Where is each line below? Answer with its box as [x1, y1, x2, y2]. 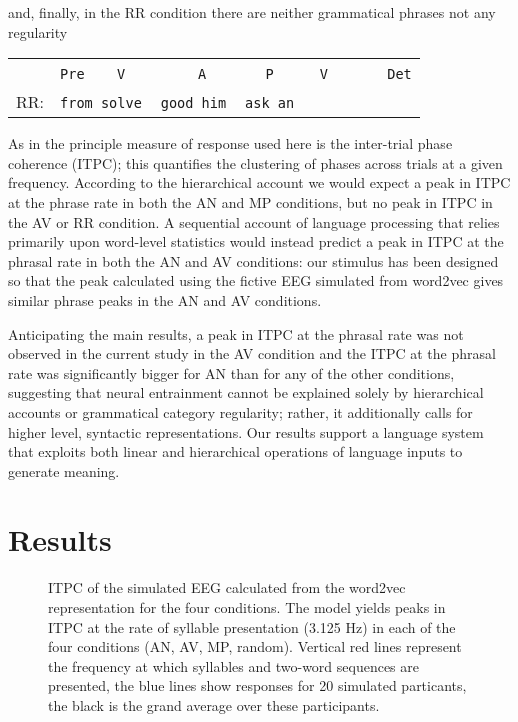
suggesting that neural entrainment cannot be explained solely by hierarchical [8, 382, 484, 403]
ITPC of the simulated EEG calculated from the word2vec [48, 577, 406, 598]
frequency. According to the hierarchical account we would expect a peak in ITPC [8, 172, 511, 193]
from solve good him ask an [60, 95, 295, 112]
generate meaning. [8, 460, 120, 481]
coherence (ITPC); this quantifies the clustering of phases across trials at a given [8, 152, 503, 173]
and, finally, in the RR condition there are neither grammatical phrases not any [8, 2, 496, 22]
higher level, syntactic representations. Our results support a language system [8, 421, 484, 442]
